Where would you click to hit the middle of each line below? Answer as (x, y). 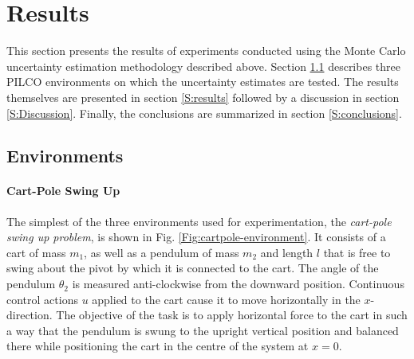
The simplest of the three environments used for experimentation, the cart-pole (199, 221)
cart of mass (36, 252)
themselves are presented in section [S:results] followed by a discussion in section (203, 97)
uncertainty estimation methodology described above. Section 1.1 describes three (203, 66)
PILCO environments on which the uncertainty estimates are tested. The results (203, 82)
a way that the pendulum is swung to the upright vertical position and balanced (203, 330)
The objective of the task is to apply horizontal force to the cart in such (232, 315)
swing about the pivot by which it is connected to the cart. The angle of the (193, 268)
